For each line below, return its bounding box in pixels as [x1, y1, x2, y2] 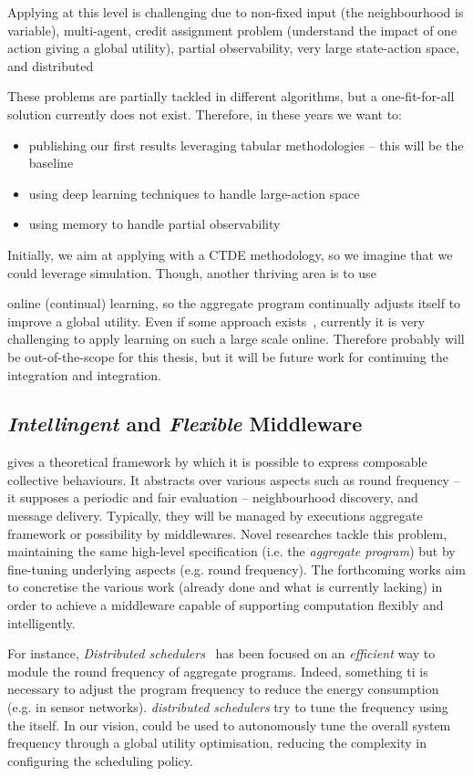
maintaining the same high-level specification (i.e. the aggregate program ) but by [7, 542, 456, 561]
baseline [28, 153, 74, 172]
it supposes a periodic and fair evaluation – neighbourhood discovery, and [7, 488, 418, 507]
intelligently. [7, 613, 76, 632]
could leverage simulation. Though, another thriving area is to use [7, 263, 376, 282]
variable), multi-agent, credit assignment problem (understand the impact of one [7, 20, 458, 39]
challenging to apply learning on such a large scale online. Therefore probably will [7, 329, 465, 348]
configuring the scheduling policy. [7, 750, 193, 770]
